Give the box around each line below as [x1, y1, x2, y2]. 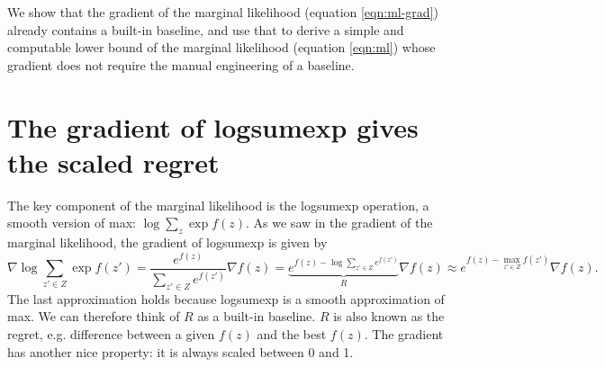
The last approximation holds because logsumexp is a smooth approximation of [7, 289, 445, 308]
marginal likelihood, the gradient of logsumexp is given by [7, 233, 328, 252]
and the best [257, 325, 327, 344]
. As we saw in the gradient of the [246, 213, 433, 232]
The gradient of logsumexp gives [7, 108, 419, 145]
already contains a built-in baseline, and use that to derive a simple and [7, 20, 404, 39]
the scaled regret [7, 143, 220, 180]
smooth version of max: [7, 213, 136, 232]
